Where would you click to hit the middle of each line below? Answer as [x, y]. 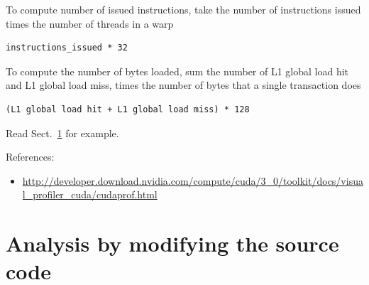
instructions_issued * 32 [67, 48]
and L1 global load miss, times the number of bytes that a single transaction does [183, 85]
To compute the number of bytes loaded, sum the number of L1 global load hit [177, 71]
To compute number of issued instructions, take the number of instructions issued [183, 9]
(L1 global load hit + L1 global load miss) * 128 [128, 109]
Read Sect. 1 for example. [62, 133]
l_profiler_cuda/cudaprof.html [90, 194]
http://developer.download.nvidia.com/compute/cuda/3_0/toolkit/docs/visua [193, 180]
